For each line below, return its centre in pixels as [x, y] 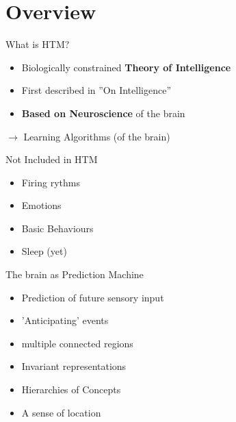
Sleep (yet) [44, 251]
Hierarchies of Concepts [71, 389]
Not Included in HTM [52, 159]
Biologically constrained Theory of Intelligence [126, 67]
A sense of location [61, 412]
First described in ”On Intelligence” [96, 90]
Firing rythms [51, 182]
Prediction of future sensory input [93, 297]
